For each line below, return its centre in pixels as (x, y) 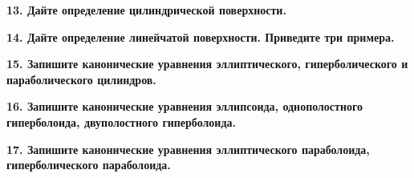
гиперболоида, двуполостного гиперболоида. (121, 121)
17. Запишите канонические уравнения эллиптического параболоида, (188, 149)
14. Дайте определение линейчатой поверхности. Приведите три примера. (201, 36)
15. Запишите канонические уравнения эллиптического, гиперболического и (207, 64)
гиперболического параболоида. (89, 165)
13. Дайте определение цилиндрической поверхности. (146, 10)
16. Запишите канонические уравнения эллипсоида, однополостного (185, 106)
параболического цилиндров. (81, 79)
